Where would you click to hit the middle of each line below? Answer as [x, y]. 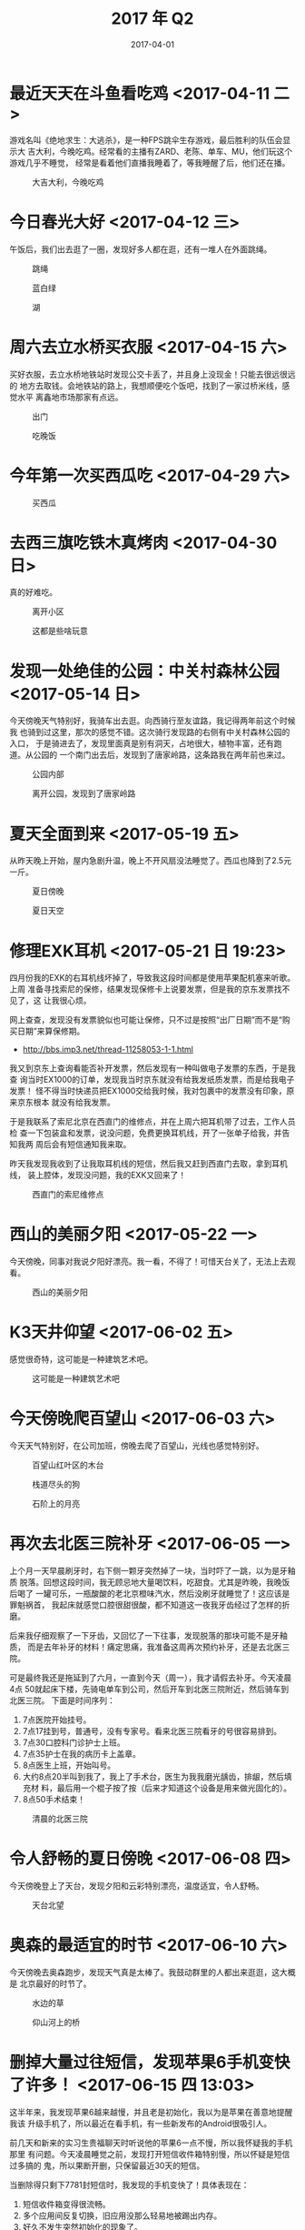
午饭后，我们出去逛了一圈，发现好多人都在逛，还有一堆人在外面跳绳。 [141, 249]
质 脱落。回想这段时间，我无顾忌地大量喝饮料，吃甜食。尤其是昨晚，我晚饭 [150, 1582]
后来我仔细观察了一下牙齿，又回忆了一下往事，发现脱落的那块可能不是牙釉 [148, 1635]
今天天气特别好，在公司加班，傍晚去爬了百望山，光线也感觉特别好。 [137, 1446]
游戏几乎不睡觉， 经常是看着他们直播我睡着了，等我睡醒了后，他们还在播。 [150, 162]
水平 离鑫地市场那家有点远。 [70, 397]
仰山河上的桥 [56, 2022]
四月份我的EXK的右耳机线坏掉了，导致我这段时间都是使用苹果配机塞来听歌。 [152, 978]
